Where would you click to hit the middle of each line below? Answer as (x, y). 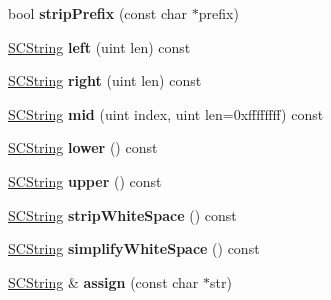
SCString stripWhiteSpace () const (122, 214)
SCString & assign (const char (103, 281)
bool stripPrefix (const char (98, 13)
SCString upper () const (85, 180)
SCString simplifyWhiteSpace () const (134, 248)
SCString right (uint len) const (105, 80)
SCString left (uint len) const (99, 46)
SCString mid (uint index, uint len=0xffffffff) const (166, 113)
